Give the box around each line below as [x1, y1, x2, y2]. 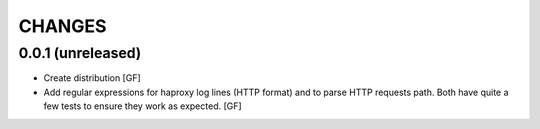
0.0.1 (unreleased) [18, 44, 142, 62]
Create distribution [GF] [43, 72, 142, 84]
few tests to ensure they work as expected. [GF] [43, 100, 242, 112]
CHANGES [18, 15, 107, 37]
